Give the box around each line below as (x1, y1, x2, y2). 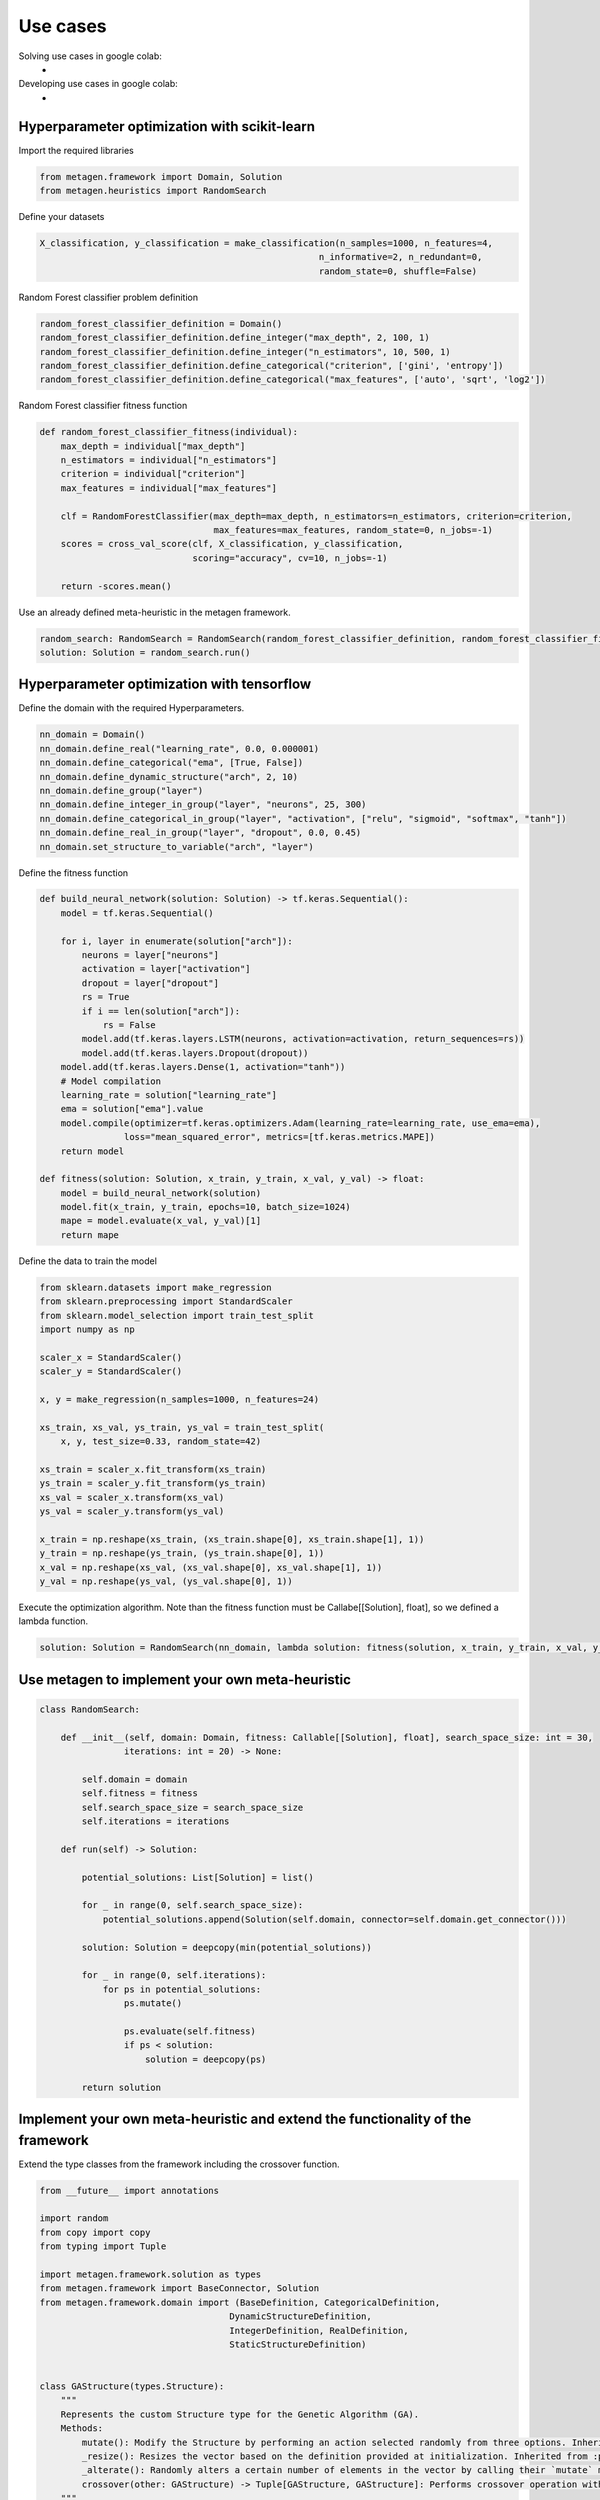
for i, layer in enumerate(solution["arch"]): (60, 935, 294, 947)
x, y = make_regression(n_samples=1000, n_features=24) (39, 1393, 320, 1405)
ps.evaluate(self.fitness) (123, 2025, 257, 2037)
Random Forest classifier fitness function (18, 400, 188, 412)
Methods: (60, 2423, 104, 2434)
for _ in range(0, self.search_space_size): (81, 1900, 304, 1911)
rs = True (81, 991, 130, 1003)
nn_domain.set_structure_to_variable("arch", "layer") (39, 841, 314, 852)
